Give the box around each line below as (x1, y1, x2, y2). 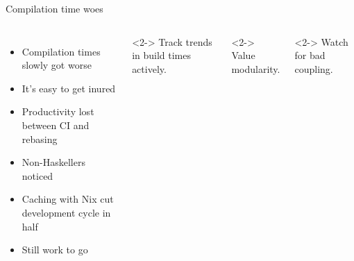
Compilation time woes (6, 1, 103, 15)
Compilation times (22, 44, 101, 58)
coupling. (294, 61, 333, 76)
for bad (294, 48, 326, 62)
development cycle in (22, 205, 111, 219)
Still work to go (22, 242, 88, 257)
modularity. (231, 61, 280, 76)
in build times (132, 48, 191, 62)
